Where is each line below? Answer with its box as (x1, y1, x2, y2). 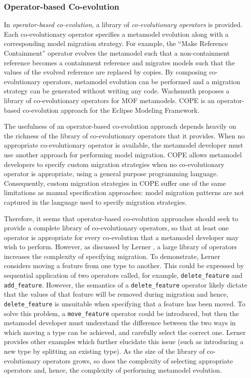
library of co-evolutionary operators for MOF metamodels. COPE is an (4, 95, 215, 105)
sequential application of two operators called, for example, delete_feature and (4, 270, 243, 280)
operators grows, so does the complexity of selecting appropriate (43, 355, 233, 365)
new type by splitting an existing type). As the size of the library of (4, 346, 205, 356)
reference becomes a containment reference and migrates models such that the (4, 57, 235, 67)
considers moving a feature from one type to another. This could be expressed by (4, 260, 244, 271)
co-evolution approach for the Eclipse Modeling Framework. (22, 105, 200, 115)
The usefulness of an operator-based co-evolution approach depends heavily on (4, 121, 236, 131)
